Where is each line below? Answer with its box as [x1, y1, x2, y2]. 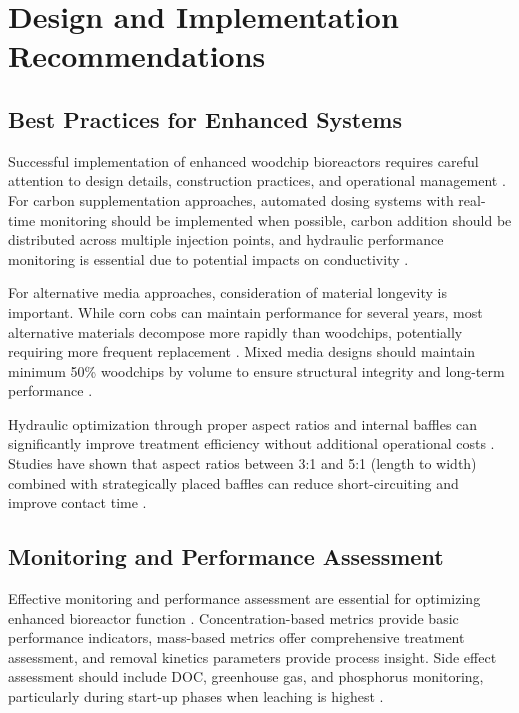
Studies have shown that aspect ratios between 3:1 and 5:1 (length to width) [8, 453, 477, 474]
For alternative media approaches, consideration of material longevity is [8, 282, 447, 303]
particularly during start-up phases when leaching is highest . [8, 686, 384, 707]
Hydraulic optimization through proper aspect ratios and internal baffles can [8, 413, 478, 434]
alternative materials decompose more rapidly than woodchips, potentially [8, 321, 463, 342]
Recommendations [8, 35, 266, 76]
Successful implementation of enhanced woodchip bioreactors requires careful [8, 150, 479, 171]
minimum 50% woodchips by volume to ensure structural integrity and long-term [8, 360, 505, 381]
